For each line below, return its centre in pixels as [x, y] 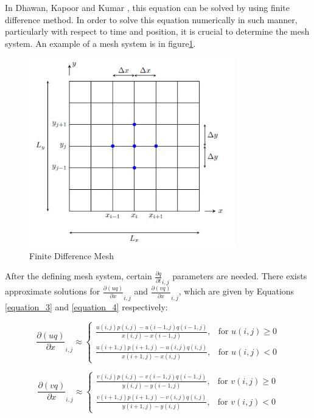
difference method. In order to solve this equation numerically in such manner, [151, 19]
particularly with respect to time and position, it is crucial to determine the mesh [157, 31]
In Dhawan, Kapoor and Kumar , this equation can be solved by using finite [148, 7]
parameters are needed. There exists [240, 276]
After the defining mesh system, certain [78, 276]
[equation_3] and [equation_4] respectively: [86, 306]
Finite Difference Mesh [72, 255]
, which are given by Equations [236, 291]
